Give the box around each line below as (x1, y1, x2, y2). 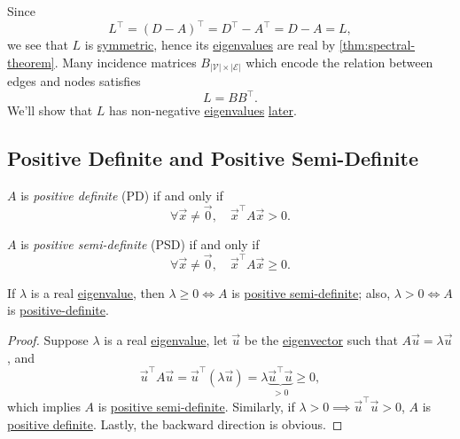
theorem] (7, 52, 55, 71)
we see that (7, 35, 68, 54)
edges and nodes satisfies (7, 72, 141, 90)
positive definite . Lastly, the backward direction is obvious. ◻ (7, 414, 343, 433)
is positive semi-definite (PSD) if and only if (20, 234, 260, 253)
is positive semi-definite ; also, (231, 283, 391, 302)
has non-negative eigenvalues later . (109, 101, 297, 120)
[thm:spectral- (339, 35, 416, 54)
